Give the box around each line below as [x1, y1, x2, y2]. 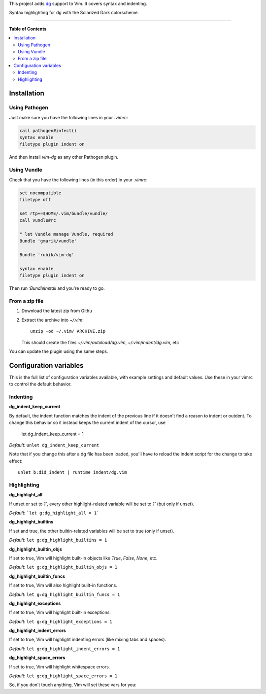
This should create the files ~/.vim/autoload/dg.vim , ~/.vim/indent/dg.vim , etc [21, 339, 179, 345]
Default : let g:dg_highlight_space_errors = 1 [9, 673, 118, 679]
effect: [9, 458, 23, 464]
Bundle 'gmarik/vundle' [19, 238, 77, 244]
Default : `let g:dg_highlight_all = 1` [9, 510, 100, 516]
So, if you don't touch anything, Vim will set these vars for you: [9, 682, 136, 688]
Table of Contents [9, 26, 47, 32]
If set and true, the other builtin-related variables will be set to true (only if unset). [9, 528, 174, 534]
